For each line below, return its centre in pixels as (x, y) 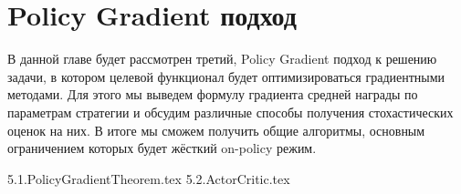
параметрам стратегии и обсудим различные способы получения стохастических (230, 112)
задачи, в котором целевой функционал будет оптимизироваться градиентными (226, 76)
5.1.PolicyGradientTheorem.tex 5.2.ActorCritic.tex (149, 178)
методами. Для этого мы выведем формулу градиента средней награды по (213, 94)
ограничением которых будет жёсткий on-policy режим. (162, 148)
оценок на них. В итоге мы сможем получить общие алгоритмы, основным (216, 130)
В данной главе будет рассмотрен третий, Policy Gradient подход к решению (222, 59)
